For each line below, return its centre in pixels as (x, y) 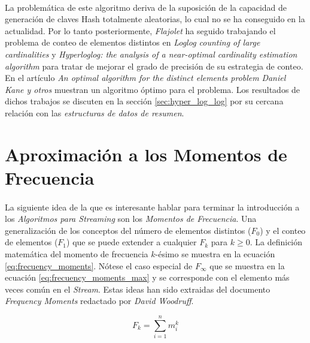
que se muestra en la (247, 265)
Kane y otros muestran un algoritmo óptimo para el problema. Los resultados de (153, 89)
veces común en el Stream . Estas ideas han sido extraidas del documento (138, 289)
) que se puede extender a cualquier (132, 242)
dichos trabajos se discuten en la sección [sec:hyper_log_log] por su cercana (144, 101)
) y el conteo (283, 230)
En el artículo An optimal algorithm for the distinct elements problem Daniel (145, 78)
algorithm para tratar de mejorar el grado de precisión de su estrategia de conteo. (154, 66)
